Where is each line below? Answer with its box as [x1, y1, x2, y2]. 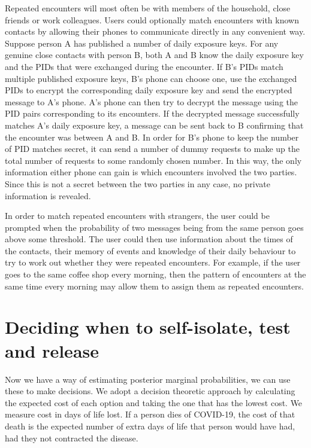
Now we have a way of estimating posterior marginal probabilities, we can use [5, 373, 291, 385]
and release [5, 338, 99, 362]
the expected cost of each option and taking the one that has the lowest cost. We [5, 396, 303, 409]
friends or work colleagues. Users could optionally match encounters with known [5, 13, 299, 26]
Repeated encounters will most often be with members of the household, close [5, 2, 291, 14]
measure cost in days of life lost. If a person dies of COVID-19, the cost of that [5, 408, 295, 420]
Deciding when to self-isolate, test [5, 315, 291, 339]
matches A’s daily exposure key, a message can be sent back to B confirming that [5, 118, 304, 131]
